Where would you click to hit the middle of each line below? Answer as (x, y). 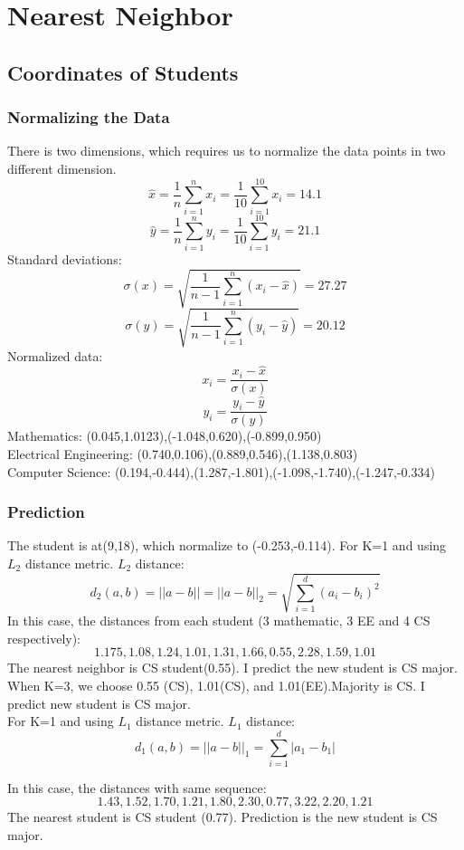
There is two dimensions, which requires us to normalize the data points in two (227, 151)
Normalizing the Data (89, 117)
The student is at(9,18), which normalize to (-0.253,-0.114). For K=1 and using (227, 545)
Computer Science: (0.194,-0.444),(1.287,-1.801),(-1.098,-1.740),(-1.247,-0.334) (221, 471)
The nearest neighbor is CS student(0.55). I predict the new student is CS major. (232, 668)
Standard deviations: (65, 258)
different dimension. (62, 168)
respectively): (44, 638)
